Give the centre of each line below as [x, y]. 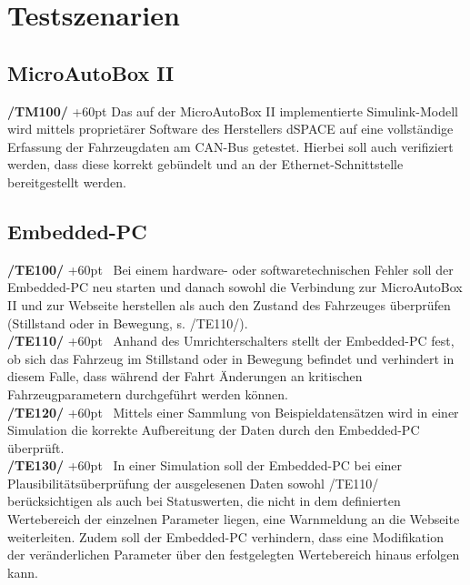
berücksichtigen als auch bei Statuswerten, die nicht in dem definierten [204, 501]
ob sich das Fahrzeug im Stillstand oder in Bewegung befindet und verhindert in [231, 358]
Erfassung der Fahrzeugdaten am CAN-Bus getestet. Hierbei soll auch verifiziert [230, 146]
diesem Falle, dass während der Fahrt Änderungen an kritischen [185, 376]
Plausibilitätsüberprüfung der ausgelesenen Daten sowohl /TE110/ [193, 483]
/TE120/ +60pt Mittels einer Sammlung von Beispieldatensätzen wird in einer [233, 412]
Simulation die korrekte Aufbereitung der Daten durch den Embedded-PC [214, 430]
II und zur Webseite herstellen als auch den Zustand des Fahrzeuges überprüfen [229, 304]
